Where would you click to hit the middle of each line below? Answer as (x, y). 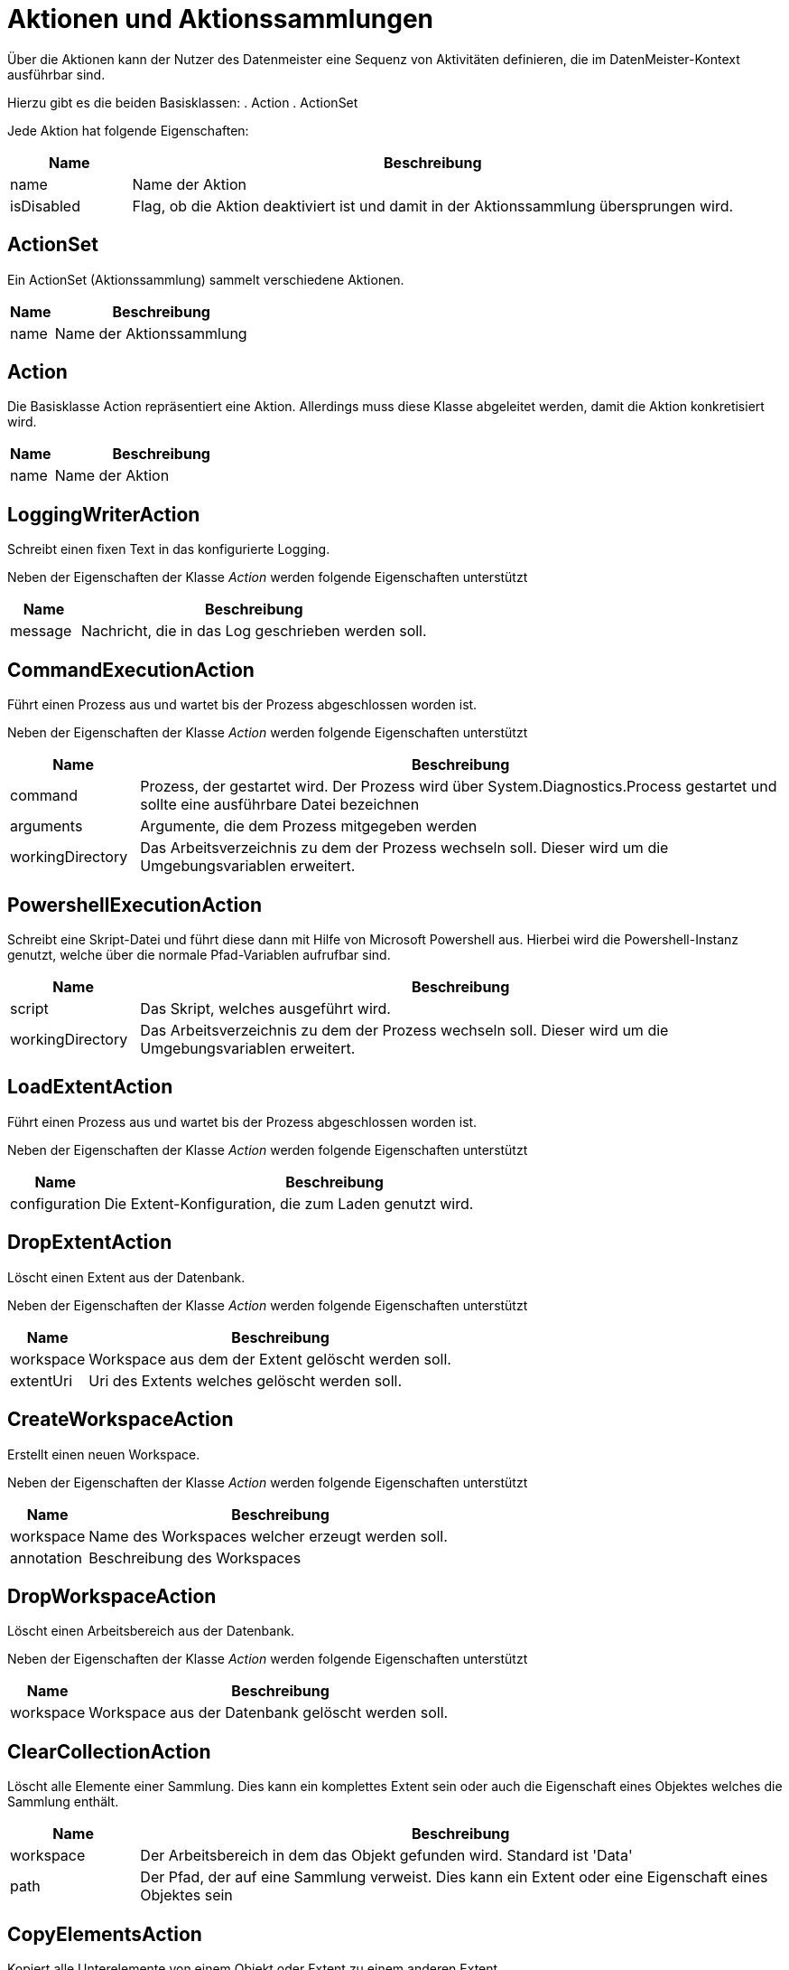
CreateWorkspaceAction (121, 1420)
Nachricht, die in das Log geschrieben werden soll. (254, 631)
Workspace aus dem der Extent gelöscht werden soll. (270, 1359)
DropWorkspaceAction (112, 1596)
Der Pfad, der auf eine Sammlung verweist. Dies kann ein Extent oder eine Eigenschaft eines (454, 1877)
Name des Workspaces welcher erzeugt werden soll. (268, 1536)
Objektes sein (186, 1895)
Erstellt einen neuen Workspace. (104, 1454)
